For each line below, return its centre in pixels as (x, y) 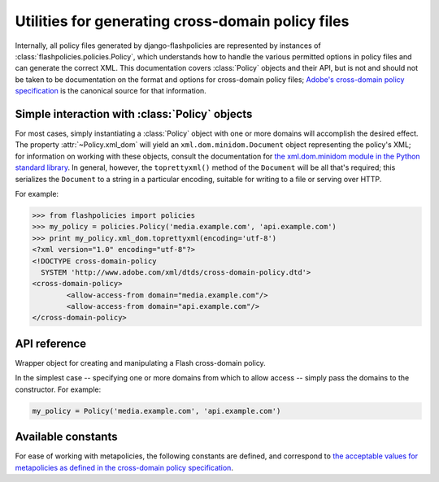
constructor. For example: (58, 389)
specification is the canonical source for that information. (111, 91)
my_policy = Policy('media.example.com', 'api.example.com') (156, 411)
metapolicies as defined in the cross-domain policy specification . (124, 467)
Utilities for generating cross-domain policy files (182, 21)
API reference (51, 343)
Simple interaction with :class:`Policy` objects (134, 114)
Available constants (66, 437)
